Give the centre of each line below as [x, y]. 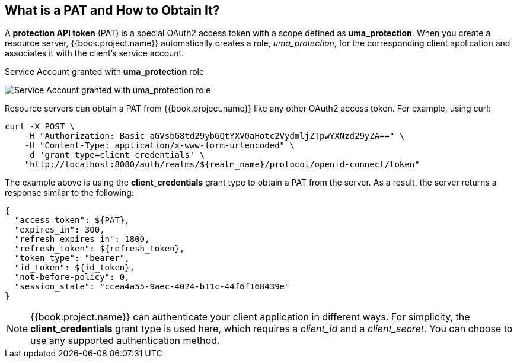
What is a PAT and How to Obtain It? [112, 10]
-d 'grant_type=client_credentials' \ [115, 155]
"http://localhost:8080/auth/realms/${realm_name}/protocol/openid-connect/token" [222, 165]
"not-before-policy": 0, [72, 277]
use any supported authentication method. [125, 341]
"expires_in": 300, [60, 230]
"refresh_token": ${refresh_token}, [100, 249]
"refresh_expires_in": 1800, [82, 239]
